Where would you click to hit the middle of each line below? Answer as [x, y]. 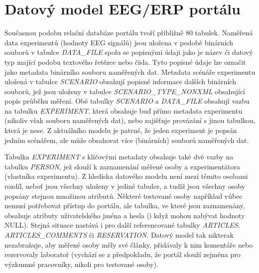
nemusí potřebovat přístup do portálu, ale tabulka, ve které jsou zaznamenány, [125, 205]
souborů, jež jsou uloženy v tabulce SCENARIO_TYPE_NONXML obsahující [125, 91]
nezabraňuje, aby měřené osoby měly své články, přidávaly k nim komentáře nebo [129, 244]
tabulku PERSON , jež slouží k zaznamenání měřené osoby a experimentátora [123, 166]
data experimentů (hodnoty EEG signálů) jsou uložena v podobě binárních [119, 42]
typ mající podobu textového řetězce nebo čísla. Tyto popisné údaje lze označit [125, 62]
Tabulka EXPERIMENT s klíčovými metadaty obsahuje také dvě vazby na [119, 157]
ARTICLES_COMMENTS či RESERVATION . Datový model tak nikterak [119, 235]
